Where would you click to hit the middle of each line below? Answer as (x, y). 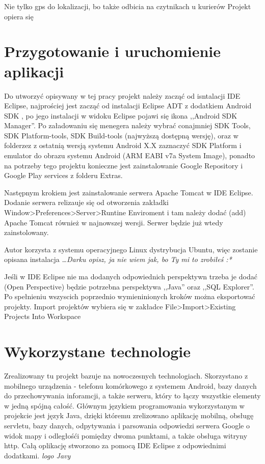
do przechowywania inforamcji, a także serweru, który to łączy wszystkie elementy (132, 396)
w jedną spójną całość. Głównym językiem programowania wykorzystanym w (124, 405)
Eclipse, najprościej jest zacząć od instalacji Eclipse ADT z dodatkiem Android (128, 106)
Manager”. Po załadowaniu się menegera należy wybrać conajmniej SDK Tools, (127, 125)
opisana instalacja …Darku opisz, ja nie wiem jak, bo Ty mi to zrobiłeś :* (118, 259)
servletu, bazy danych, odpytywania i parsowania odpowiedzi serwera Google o (127, 426)
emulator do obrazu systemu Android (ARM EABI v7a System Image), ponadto (130, 155)
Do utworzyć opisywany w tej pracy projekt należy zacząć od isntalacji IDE (122, 95)
